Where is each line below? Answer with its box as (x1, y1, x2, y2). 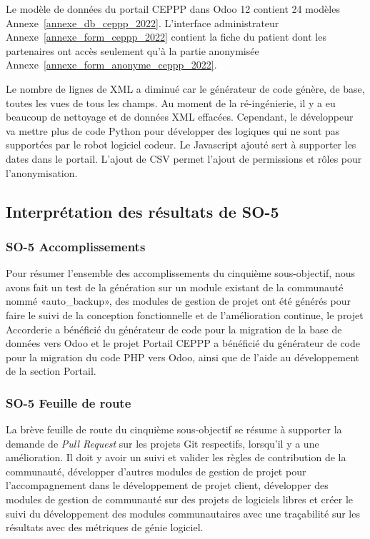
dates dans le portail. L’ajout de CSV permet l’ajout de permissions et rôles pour (6, 151, 362, 166)
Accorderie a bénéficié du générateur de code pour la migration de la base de (6, 321, 342, 336)
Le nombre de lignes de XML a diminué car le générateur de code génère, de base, (6, 81, 365, 96)
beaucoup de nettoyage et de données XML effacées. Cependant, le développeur (6, 109, 354, 124)
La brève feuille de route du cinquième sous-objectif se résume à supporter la (6, 422, 342, 437)
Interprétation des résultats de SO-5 (6, 200, 279, 222)
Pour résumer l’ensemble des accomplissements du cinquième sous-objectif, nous (6, 266, 356, 281)
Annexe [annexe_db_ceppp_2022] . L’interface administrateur (6, 15, 279, 30)
